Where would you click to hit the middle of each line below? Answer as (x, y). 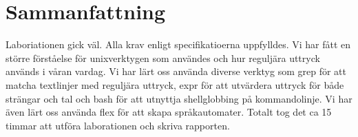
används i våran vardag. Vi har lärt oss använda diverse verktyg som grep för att (176, 71)
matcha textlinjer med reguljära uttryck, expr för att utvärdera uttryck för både (175, 84)
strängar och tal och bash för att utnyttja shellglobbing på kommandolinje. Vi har (179, 98)
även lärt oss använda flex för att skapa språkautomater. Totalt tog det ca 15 (169, 112)
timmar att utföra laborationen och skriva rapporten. (118, 125)
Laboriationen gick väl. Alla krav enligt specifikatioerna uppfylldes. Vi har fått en (178, 44)
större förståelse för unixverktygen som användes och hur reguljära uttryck (163, 57)
